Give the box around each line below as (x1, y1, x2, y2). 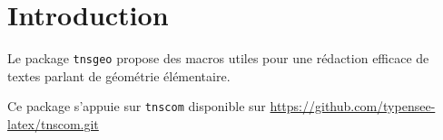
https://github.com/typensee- (270, 97, 436, 116)
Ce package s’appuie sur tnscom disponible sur (7, 97, 266, 116)
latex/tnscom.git (7, 115, 99, 134)
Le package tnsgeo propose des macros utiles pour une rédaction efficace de (7, 49, 429, 68)
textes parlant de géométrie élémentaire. (7, 66, 231, 85)
